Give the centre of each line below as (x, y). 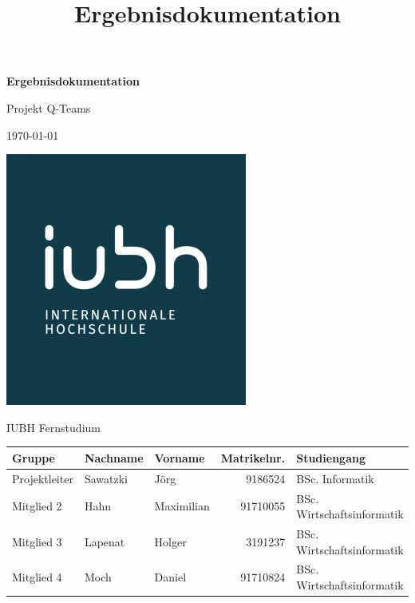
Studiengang (331, 457)
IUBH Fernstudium (53, 427)
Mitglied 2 (37, 506)
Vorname (180, 457)
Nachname (114, 457)
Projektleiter (43, 478)
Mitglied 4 (37, 577)
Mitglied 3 (37, 541)
